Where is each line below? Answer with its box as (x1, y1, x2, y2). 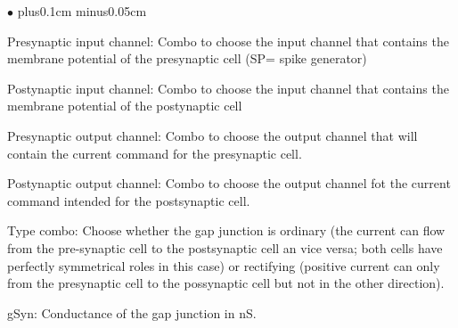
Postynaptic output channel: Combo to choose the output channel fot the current (7, 174, 451, 193)
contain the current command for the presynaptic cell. (7, 143, 302, 162)
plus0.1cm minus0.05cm (17, 2, 147, 20)
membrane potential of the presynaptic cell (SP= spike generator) (7, 49, 367, 68)
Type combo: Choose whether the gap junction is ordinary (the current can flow (7, 221, 446, 240)
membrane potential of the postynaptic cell (7, 96, 242, 115)
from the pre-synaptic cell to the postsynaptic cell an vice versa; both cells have (7, 238, 443, 257)
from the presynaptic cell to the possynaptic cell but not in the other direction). (7, 274, 445, 292)
